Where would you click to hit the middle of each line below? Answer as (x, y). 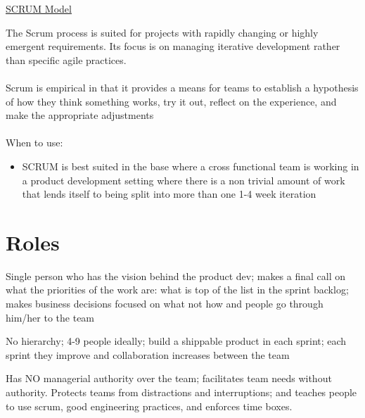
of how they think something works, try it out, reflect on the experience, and (171, 101)
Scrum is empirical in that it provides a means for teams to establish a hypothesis (182, 87)
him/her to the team (50, 317)
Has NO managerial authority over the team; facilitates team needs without (169, 378)
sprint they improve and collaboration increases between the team (148, 354)
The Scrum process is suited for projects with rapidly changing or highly (162, 32)
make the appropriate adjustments (80, 115)
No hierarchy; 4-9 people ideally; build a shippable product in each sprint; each (176, 341)
